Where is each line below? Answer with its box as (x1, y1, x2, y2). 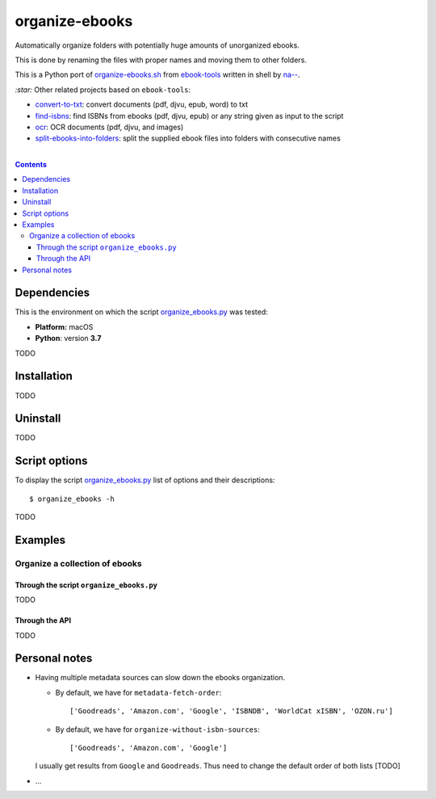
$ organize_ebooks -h (29, 494, 115, 503)
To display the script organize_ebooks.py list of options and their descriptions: (15, 475, 275, 485)
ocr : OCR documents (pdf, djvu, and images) (35, 122, 184, 132)
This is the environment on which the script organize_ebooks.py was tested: (15, 307, 268, 317)
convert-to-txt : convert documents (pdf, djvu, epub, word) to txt (35, 99, 249, 109)
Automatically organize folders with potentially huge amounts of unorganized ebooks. (15, 40, 300, 50)
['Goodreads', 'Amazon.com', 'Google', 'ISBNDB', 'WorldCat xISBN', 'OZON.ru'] (69, 707, 393, 716)
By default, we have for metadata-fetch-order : (55, 688, 222, 697)
